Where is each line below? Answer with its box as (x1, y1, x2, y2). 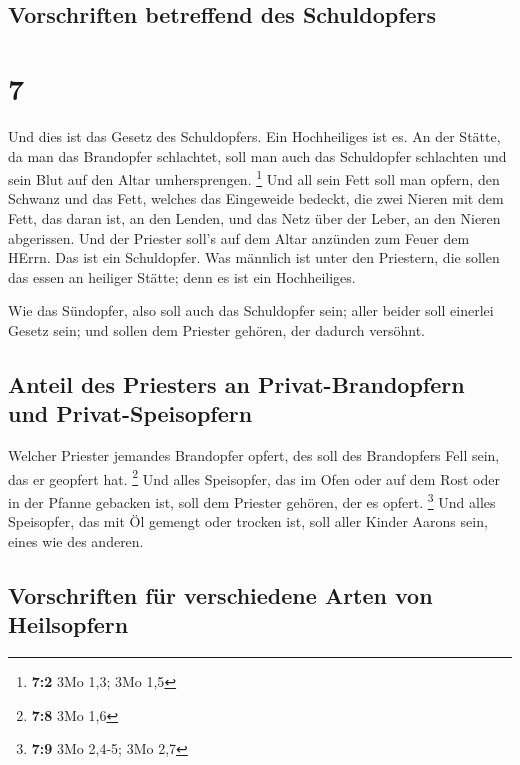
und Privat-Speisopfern (8, 398, 253, 429)
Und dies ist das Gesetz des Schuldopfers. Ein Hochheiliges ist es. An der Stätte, (8, 125, 501, 146)
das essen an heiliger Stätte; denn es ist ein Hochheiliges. (8, 266, 356, 287)
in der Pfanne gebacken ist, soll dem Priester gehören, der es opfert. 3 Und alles (8, 488, 496, 512)
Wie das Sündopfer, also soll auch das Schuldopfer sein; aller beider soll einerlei (8, 300, 494, 321)
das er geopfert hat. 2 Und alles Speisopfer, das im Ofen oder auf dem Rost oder (8, 465, 500, 489)
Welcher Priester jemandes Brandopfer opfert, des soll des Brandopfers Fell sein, (8, 445, 500, 466)
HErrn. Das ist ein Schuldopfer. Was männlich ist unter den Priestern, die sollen (8, 247, 500, 268)
